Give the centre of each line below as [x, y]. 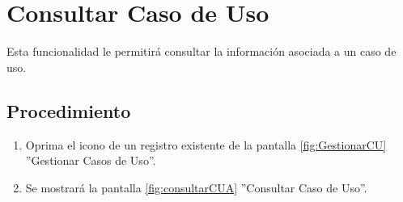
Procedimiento [69, 110]
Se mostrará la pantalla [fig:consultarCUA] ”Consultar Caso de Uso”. [196, 187]
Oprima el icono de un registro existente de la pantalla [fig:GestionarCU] [206, 144]
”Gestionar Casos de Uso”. [91, 160]
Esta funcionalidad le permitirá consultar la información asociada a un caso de [201, 51]
